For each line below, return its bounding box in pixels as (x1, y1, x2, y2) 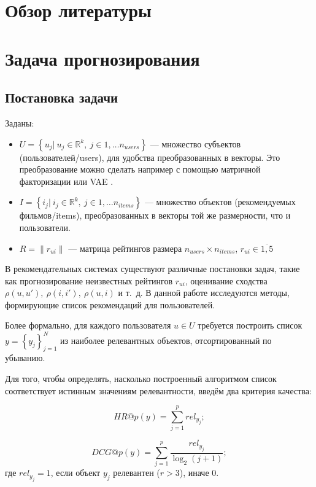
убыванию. (5, 351, 45, 364)
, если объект (50, 466, 101, 479)
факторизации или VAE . (19, 174, 114, 187)
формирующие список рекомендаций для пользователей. (5, 298, 215, 311)
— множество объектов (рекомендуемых (144, 195, 296, 208)
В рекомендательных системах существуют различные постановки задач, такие (5, 262, 300, 275)
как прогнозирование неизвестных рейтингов (5, 274, 173, 287)
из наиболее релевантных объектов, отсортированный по (60, 333, 272, 346)
